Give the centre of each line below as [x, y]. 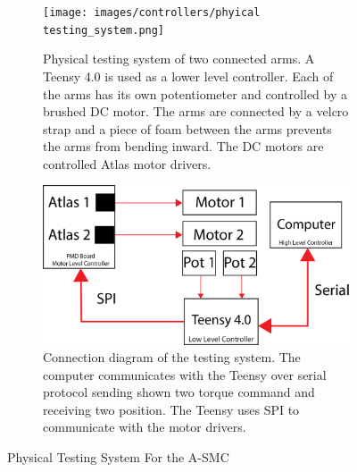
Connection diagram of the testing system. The [172, 357]
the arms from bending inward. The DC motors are [183, 146]
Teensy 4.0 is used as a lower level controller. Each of [188, 76]
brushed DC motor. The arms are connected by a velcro [196, 111]
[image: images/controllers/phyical [152, 13]
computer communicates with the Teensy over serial [185, 374]
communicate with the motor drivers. [145, 427]
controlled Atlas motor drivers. [127, 163]
